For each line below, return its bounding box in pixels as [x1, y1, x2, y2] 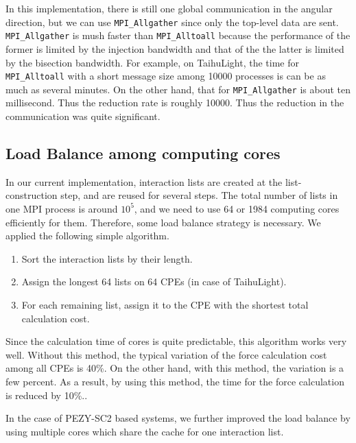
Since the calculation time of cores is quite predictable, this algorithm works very [5, 334, 347, 348]
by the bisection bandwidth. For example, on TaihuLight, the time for [5, 55, 299, 69]
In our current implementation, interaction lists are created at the [5, 174, 283, 189]
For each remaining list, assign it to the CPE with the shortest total [21, 297, 309, 311]
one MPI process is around [5, 201, 118, 215]
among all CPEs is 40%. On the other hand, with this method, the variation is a [5, 361, 344, 375]
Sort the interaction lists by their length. [21, 251, 193, 265]
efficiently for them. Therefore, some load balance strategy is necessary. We [5, 215, 321, 229]
